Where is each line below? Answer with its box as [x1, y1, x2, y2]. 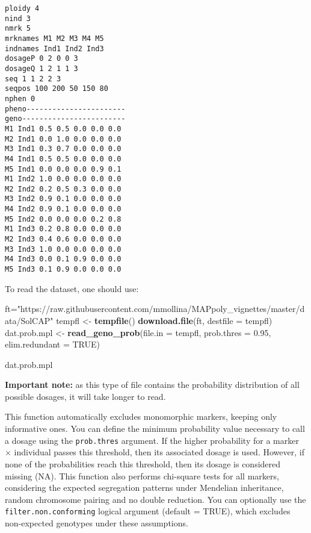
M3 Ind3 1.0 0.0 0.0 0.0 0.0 [5, 245, 122, 254]
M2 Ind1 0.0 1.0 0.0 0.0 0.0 [5, 134, 122, 143]
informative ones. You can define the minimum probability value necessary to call [5, 422, 305, 435]
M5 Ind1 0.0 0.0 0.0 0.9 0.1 [5, 164, 122, 173]
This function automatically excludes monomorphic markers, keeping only [5, 410, 277, 423]
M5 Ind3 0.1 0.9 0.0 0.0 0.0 [5, 265, 122, 274]
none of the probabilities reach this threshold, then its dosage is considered [5, 457, 281, 470]
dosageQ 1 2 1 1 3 [5, 64, 78, 73]
